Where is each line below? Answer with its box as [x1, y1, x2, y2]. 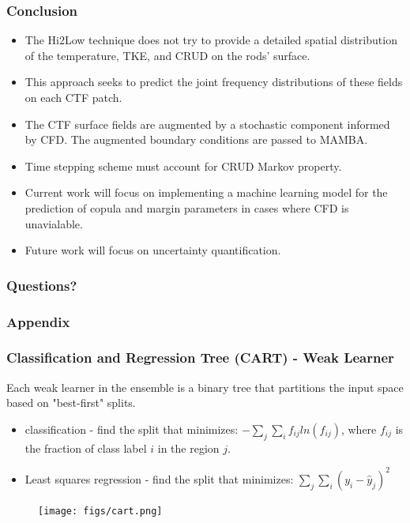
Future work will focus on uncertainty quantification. [24, 242, 281, 258]
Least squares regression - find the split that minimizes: [24, 470, 294, 487]
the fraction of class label [24, 439, 147, 456]
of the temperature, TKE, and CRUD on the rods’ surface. [24, 47, 310, 63]
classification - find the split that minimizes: [24, 420, 239, 437]
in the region [157, 439, 220, 456]
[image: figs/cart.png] [38, 505, 163, 517]
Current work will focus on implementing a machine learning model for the [24, 184, 388, 201]
